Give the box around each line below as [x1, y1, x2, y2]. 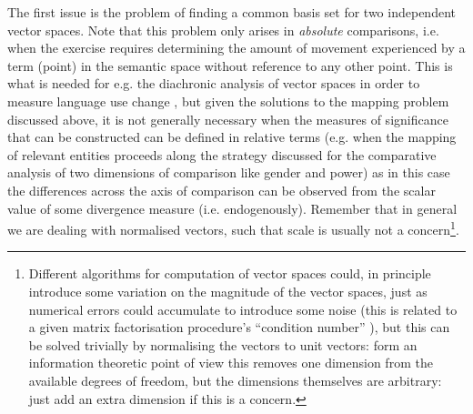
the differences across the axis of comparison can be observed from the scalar [7, 180, 436, 199]
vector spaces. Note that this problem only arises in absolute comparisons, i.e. [7, 20, 439, 39]
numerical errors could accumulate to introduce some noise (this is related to [28, 299, 458, 318]
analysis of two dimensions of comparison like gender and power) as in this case [7, 163, 450, 182]
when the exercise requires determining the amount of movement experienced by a [7, 38, 466, 57]
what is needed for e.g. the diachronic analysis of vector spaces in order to [7, 74, 420, 93]
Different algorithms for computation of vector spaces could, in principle [28, 264, 431, 283]
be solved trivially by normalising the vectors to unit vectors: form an [28, 335, 418, 354]
